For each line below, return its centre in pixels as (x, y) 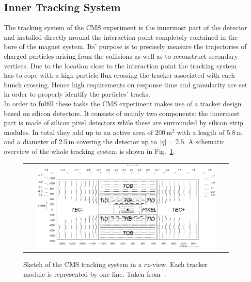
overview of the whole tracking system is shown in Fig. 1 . (89, 151)
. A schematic (204, 141)
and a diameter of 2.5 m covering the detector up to (80, 141)
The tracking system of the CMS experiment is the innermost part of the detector (125, 27)
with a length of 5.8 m (210, 132)
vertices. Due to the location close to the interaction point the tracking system (120, 65)
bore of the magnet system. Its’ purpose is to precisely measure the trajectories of (125, 46)
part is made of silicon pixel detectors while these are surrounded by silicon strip (124, 123)
